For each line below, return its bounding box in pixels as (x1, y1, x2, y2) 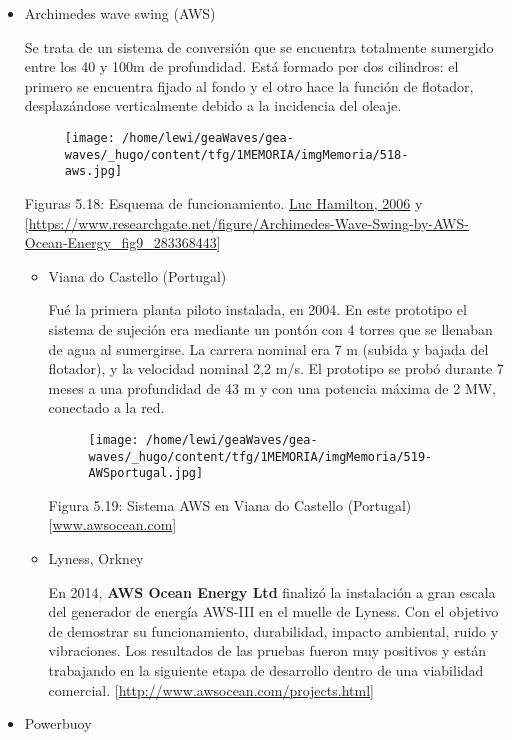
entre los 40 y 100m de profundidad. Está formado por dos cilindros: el (24, 56, 459, 77)
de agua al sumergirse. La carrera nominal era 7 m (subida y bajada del (48, 338, 489, 359)
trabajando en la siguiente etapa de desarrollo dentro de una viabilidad (48, 660, 484, 680)
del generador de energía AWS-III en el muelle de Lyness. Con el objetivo (48, 601, 499, 622)
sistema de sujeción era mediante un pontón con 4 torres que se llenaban (48, 318, 493, 339)
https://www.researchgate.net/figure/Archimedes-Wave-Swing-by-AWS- (28, 212, 469, 233)
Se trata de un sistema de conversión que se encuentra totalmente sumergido (24, 36, 494, 57)
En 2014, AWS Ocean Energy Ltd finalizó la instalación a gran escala (48, 581, 496, 602)
